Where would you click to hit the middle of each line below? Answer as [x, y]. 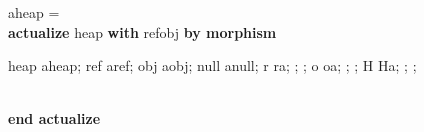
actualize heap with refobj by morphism [142, 31]
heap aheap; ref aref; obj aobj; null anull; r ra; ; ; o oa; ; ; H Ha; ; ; [212, 65]
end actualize [54, 118]
